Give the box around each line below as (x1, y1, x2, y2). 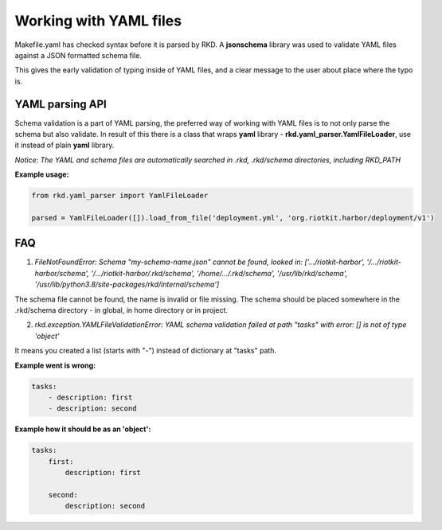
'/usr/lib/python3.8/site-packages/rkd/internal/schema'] (34, 279, 220, 290)
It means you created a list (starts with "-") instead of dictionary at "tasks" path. (14, 346, 277, 356)
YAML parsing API (14, 97, 107, 111)
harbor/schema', (34, 268, 89, 278)
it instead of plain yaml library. (14, 140, 115, 150)
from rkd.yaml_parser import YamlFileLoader (31, 191, 209, 201)
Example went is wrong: (14, 360, 96, 370)
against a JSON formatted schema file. (14, 50, 143, 60)
